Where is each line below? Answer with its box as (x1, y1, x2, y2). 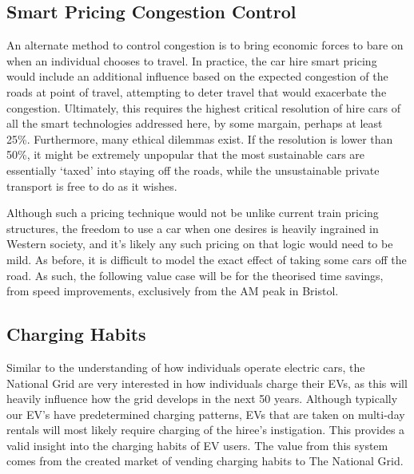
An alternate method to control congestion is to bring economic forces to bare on (6, 37, 404, 53)
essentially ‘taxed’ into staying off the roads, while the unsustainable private (6, 161, 380, 178)
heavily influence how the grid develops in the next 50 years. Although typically (6, 390, 398, 407)
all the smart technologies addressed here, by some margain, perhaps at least (6, 115, 383, 132)
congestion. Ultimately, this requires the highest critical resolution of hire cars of (6, 99, 401, 116)
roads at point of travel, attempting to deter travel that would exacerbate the (6, 83, 387, 100)
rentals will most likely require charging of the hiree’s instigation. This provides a (6, 421, 405, 438)
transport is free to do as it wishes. (6, 177, 177, 194)
